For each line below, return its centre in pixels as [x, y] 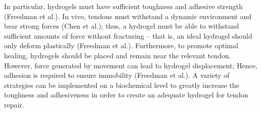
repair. [14, 104]
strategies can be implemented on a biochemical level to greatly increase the [122, 85]
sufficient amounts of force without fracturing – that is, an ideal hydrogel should [128, 35]
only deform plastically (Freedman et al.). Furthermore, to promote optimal [121, 45]
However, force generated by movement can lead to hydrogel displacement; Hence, [131, 65]
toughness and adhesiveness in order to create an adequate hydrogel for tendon [126, 95]
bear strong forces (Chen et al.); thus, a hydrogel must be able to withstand [122, 26]
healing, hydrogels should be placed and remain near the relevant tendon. [118, 55]
